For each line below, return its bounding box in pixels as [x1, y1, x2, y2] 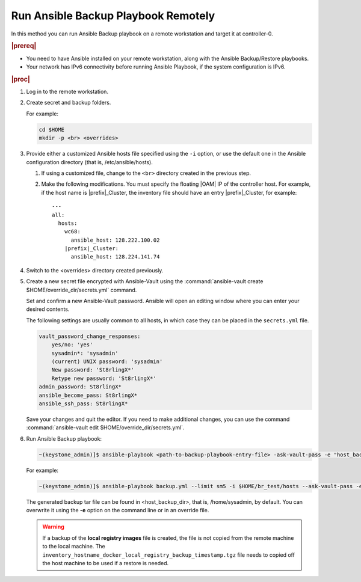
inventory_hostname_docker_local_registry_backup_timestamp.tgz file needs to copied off [42, 551, 295, 559]
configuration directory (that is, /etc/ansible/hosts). [26, 158, 153, 165]
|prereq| [11, 42, 37, 51]
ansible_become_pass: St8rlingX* [39, 391, 138, 399]
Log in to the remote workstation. [26, 88, 108, 96]
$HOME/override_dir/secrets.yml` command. [26, 286, 137, 293]
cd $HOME [39, 126, 65, 133]
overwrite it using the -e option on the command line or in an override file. [26, 507, 209, 514]
